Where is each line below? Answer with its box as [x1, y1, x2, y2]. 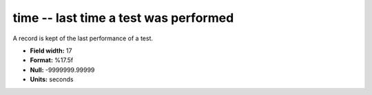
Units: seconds [30, 75, 74, 83]
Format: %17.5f [30, 56, 74, 64]
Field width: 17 [30, 46, 72, 55]
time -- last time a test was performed [12, 10, 234, 25]
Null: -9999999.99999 [30, 66, 95, 74]
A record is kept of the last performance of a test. [12, 34, 154, 42]
